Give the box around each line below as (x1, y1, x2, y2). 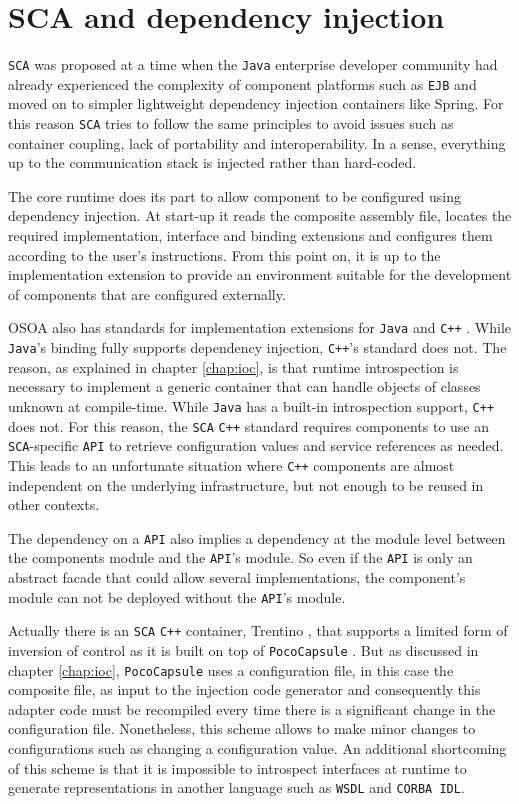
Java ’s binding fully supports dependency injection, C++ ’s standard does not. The (8, 337, 507, 358)
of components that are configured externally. (8, 283, 286, 304)
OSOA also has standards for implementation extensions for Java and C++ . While (8, 317, 512, 338)
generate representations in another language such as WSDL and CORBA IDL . (8, 777, 465, 798)
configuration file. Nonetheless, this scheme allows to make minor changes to (8, 718, 476, 739)
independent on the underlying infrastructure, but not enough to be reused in (8, 474, 484, 495)
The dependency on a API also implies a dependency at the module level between (8, 527, 506, 548)
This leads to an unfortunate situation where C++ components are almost (8, 454, 455, 475)
